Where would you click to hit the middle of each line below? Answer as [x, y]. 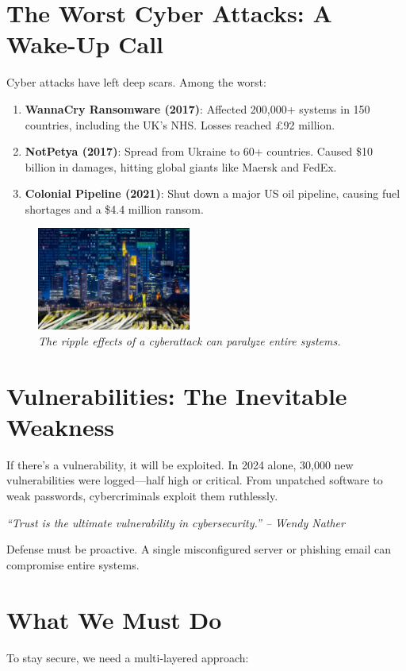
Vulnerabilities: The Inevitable [177, 395]
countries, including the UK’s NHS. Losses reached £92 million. [180, 124]
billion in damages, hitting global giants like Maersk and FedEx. [181, 166]
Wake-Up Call [85, 44]
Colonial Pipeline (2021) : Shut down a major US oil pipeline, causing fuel [213, 193]
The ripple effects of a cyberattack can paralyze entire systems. [190, 340]
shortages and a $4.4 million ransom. [114, 208]
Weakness [61, 426]
